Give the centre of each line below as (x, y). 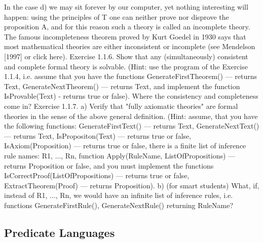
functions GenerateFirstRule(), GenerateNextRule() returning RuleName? (119, 205)
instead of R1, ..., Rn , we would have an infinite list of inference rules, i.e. (119, 195)
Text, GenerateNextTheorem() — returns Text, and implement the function (122, 86)
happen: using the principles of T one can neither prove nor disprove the (117, 16)
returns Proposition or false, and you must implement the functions (109, 165)
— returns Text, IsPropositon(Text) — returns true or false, (98, 135)
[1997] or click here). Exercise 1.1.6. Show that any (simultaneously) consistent (126, 56)
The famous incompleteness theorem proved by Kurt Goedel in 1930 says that (125, 36)
